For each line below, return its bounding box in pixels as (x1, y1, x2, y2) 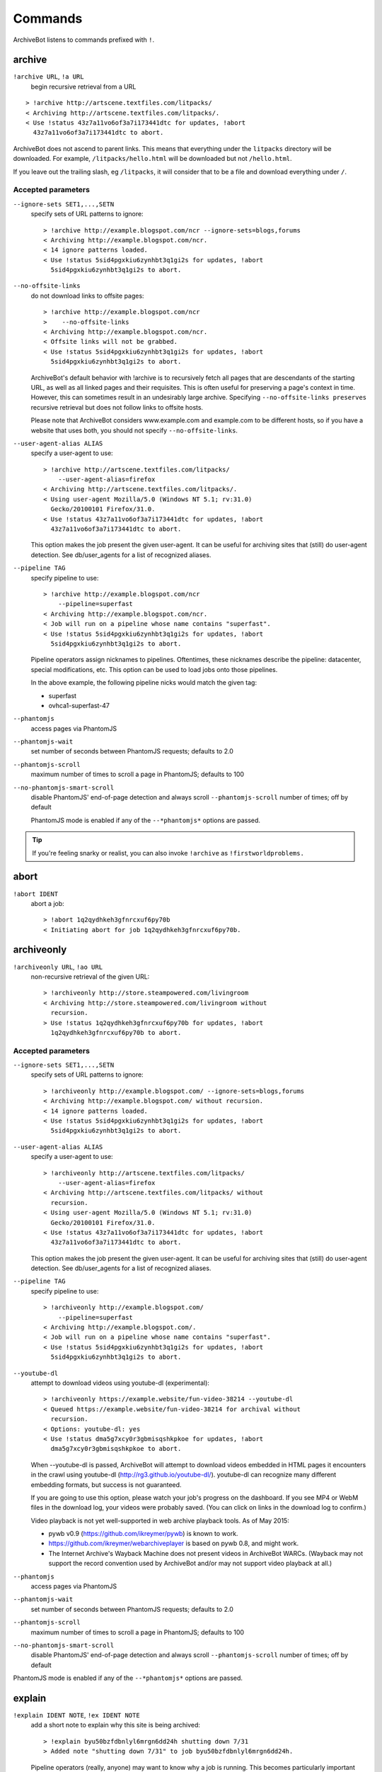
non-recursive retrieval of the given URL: (30, 972, 150, 981)
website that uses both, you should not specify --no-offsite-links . (30, 426, 238, 434)
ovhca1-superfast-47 (48, 701, 110, 710)
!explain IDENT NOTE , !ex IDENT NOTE (13, 1711, 141, 1720)
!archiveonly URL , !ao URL (13, 963, 103, 971)
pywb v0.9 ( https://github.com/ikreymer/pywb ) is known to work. (48, 1530, 238, 1538)
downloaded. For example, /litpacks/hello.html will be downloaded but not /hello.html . (13, 155, 293, 163)
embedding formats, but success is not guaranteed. (30, 1480, 182, 1488)
